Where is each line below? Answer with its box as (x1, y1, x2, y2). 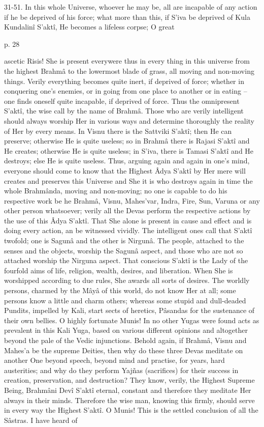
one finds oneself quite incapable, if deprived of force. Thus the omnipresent (4, 95, 240, 106)
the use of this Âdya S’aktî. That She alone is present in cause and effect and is (4, 215, 252, 225)
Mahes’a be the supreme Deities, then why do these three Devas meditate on (4, 345, 243, 355)
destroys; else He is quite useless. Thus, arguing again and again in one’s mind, (4, 155, 250, 166)
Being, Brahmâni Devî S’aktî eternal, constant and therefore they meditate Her (4, 384, 251, 395)
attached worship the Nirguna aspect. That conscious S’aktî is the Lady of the (4, 255, 248, 266)
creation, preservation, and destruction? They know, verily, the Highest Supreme (4, 375, 255, 385)
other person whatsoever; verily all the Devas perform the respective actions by (4, 205, 251, 216)
